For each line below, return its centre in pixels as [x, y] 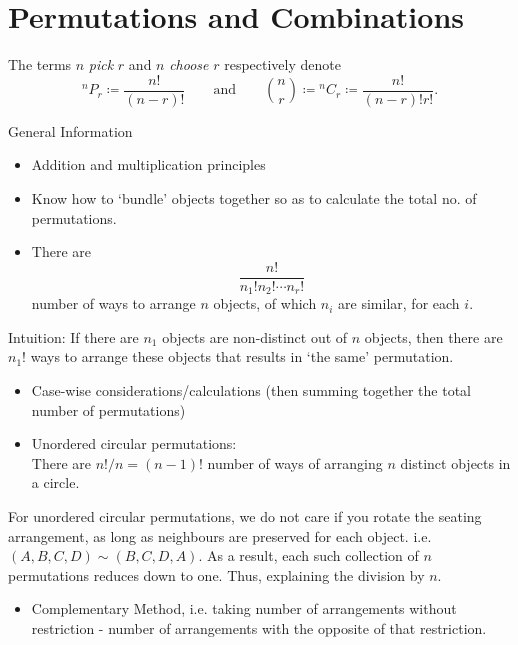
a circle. [55, 482]
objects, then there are [433, 336]
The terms [40, 64]
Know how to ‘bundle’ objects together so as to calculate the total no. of [254, 197]
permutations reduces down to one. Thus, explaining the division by [216, 574]
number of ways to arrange [113, 303]
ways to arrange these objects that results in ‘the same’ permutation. [242, 356]
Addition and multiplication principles [148, 164]
